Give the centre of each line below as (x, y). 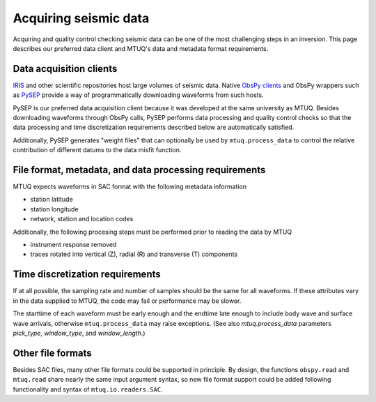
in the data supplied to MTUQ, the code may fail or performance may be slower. (127, 301)
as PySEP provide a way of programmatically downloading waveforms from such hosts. (138, 95)
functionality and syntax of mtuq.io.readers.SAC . (88, 389)
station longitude (55, 209)
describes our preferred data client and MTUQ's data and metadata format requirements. (141, 48)
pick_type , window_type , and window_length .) (79, 333)
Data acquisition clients (65, 69)
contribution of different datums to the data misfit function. (97, 150)
